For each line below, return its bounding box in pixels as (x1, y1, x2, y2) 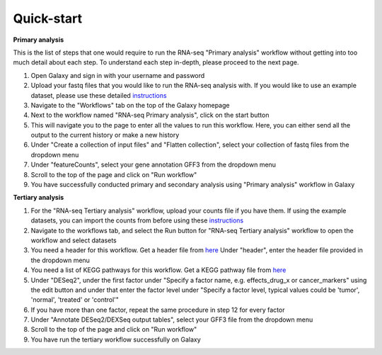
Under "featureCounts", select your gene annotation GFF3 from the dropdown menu (30, 160, 276, 169)
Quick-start (13, 11, 83, 26)
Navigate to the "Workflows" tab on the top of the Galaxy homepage (30, 101, 230, 109)
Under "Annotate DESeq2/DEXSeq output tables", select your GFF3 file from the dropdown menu (30, 315, 313, 324)
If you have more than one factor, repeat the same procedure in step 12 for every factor (30, 305, 285, 314)
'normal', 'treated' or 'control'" (30, 295, 120, 304)
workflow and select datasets (30, 236, 117, 244)
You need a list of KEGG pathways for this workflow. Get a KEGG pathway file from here (30, 266, 286, 274)
